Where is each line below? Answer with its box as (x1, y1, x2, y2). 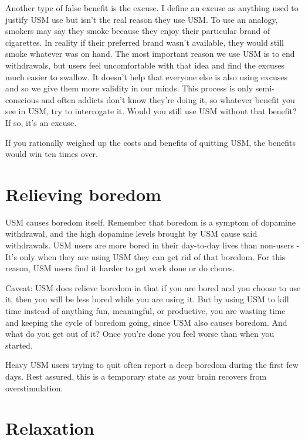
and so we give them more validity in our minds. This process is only (5, 82, 253, 94)
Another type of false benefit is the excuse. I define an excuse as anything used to (5, 2, 299, 13)
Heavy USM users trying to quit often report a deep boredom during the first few (5, 359, 299, 371)
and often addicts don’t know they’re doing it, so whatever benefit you (41, 93, 295, 105)
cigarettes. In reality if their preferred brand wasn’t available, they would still (5, 36, 284, 48)
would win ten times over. (5, 148, 98, 160)
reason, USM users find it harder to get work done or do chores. (5, 262, 235, 274)
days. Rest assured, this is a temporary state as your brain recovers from (5, 370, 267, 382)
